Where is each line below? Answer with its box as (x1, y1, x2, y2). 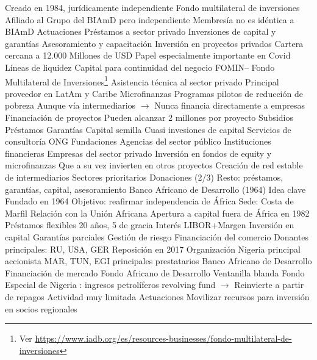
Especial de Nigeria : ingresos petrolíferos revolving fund (5, 278, 216, 291)
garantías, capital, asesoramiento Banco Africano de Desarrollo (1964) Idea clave (5, 182, 306, 195)
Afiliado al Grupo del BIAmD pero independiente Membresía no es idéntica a (5, 13, 294, 26)
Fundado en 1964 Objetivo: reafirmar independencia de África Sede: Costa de (5, 195, 294, 207)
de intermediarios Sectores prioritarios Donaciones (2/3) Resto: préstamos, (5, 170, 283, 183)
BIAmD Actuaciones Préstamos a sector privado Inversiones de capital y (5, 25, 276, 38)
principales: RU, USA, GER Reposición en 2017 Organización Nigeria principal (5, 242, 301, 255)
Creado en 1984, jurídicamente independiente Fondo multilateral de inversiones (5, 1, 300, 13)
